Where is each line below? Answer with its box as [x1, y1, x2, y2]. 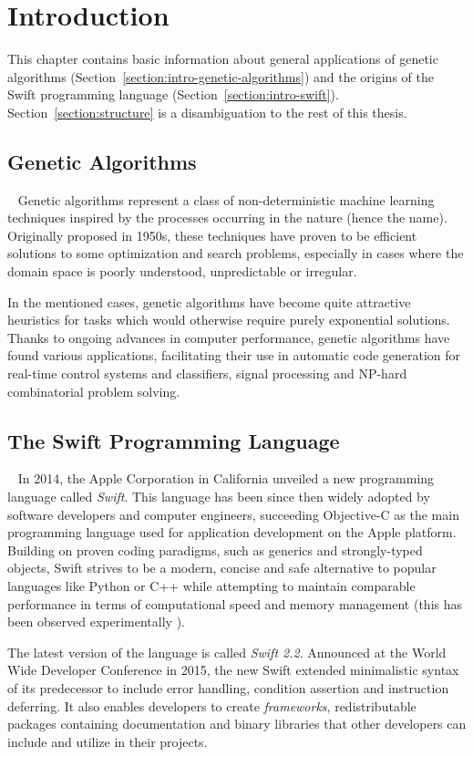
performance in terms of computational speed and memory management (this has [7, 594, 462, 613]
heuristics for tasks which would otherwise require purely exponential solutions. [7, 310, 450, 329]
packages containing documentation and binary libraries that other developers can [7, 714, 467, 733]
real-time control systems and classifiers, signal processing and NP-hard [7, 364, 407, 383]
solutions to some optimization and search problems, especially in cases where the [7, 244, 464, 263]
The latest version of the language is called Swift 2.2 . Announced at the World [7, 642, 447, 661]
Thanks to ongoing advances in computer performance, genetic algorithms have [7, 327, 450, 347]
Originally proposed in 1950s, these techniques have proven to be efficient [7, 225, 417, 244]
